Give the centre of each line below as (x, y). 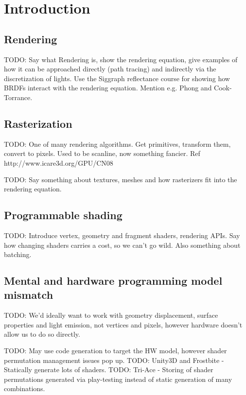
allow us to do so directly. (42, 334)
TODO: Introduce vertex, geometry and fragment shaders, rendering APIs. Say (122, 235)
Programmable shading (63, 215)
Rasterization (38, 123)
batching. (18, 254)
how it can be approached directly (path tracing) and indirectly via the (110, 69)
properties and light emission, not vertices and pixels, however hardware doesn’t (123, 324)
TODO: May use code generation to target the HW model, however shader (115, 351)
